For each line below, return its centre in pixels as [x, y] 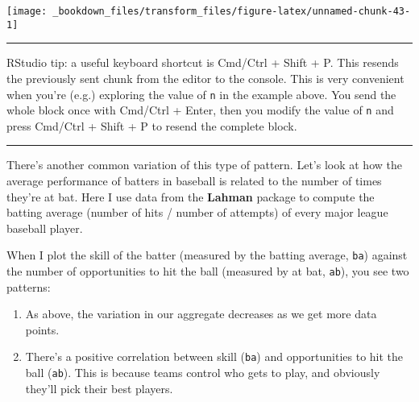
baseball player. [45, 228]
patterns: [29, 286]
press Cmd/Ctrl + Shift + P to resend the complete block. [152, 125]
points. [42, 329]
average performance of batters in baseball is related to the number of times [194, 180]
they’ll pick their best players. [99, 388]
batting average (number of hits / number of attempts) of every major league [197, 212]
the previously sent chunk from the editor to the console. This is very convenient [205, 78]
